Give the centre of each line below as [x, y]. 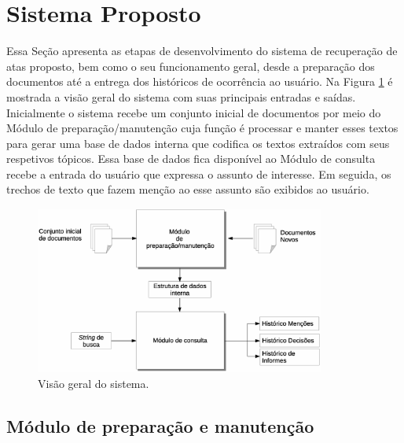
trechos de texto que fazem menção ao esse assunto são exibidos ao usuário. [188, 189]
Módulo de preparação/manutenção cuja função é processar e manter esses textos [202, 128]
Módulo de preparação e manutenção [160, 425]
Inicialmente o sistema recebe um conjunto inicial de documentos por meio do [194, 112]
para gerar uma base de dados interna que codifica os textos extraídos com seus [198, 143]
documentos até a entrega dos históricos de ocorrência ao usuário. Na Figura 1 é [200, 81]
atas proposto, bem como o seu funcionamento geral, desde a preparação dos [191, 66]
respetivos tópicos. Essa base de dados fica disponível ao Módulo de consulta [191, 159]
